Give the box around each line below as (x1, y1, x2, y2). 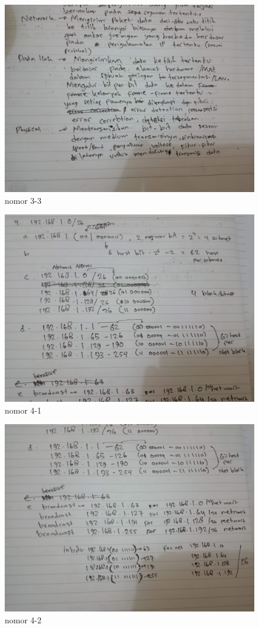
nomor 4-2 (5, 613, 42, 626)
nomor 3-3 (5, 194, 42, 206)
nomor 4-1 (5, 404, 42, 416)
